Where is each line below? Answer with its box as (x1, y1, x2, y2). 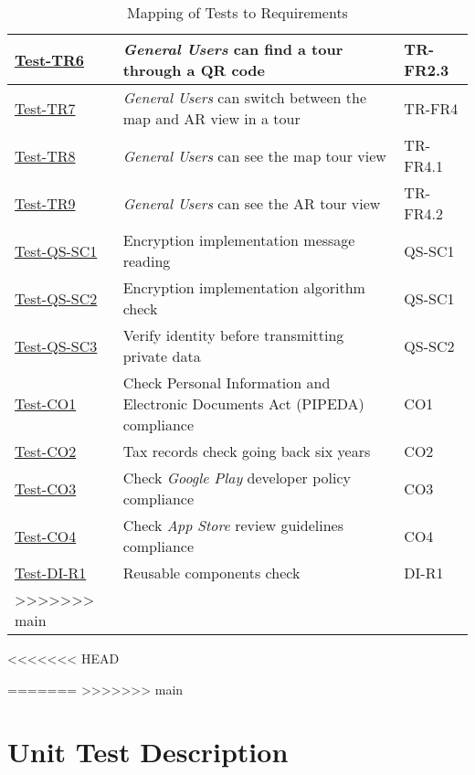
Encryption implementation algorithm (122, 277, 365, 298)
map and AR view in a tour (122, 108, 301, 129)
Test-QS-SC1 (15, 239, 98, 261)
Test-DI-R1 (15, 562, 87, 583)
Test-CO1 (15, 393, 77, 414)
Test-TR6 (15, 48, 85, 70)
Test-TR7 (15, 97, 76, 119)
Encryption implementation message (122, 229, 355, 250)
